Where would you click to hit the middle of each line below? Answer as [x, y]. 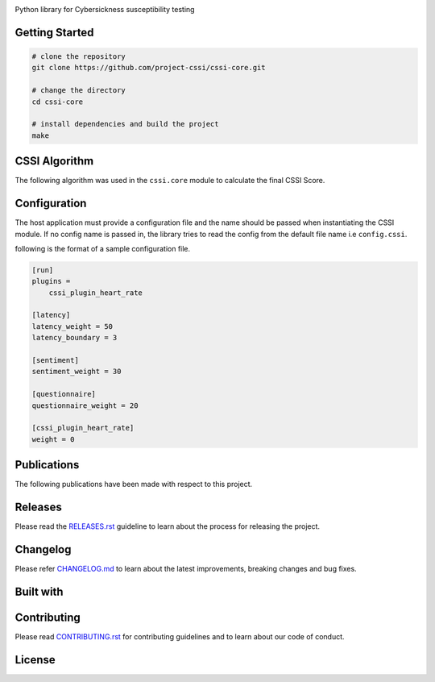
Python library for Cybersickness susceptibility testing [105, 9]
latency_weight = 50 [72, 326]
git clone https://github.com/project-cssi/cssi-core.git [149, 68]
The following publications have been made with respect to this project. [134, 484]
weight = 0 [53, 439]
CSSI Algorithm [54, 161]
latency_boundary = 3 [75, 338]
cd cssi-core [58, 102]
